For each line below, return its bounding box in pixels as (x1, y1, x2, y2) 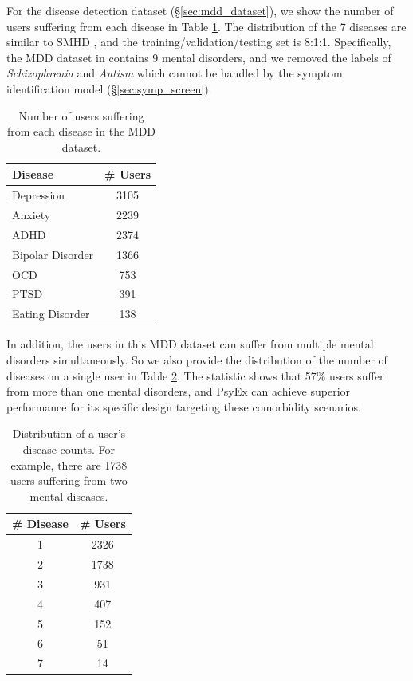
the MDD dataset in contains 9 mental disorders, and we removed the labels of (6, 49, 391, 65)
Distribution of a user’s (12, 425, 126, 442)
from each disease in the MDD (6, 123, 156, 140)
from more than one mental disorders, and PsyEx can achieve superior (6, 383, 351, 400)
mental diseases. (29, 487, 108, 504)
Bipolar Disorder (12, 246, 94, 262)
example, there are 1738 (10, 456, 128, 473)
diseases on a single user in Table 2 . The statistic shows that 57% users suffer (6, 367, 384, 384)
